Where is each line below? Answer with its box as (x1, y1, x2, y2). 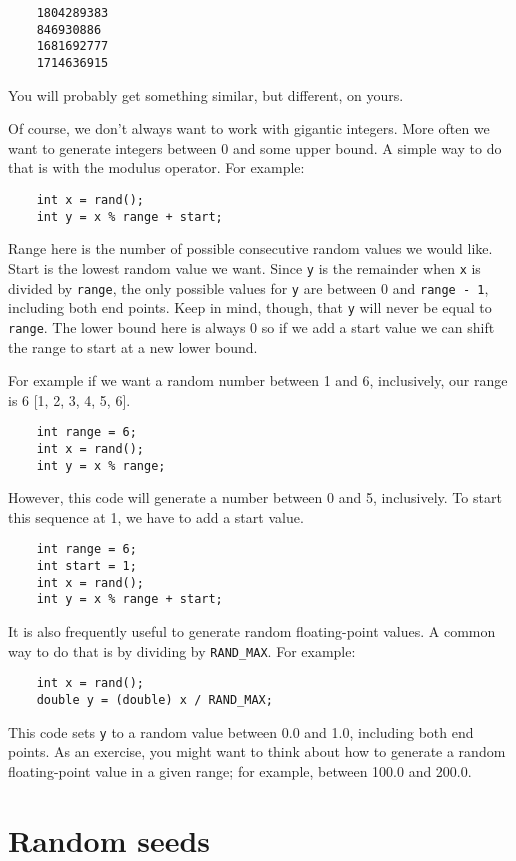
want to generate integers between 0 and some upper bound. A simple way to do (8, 137, 502, 158)
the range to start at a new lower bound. (8, 336, 258, 357)
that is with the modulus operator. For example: (8, 157, 305, 178)
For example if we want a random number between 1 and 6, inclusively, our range (8, 370, 508, 391)
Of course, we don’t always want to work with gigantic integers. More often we (8, 118, 490, 139)
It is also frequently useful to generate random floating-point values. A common (8, 621, 496, 642)
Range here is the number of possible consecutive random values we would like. (8, 238, 493, 259)
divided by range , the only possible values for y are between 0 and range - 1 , (8, 277, 489, 298)
